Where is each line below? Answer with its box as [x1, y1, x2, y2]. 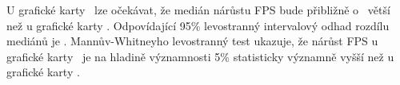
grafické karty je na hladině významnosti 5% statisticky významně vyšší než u [6, 48, 394, 64]
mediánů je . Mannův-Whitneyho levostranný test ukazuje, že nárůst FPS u [6, 33, 378, 49]
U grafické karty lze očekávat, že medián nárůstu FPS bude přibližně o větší [6, 2, 390, 17]
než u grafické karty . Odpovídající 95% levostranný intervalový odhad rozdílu [6, 17, 390, 33]
